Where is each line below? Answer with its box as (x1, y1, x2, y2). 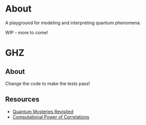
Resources (5, 95, 40, 104)
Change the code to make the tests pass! (5, 80, 90, 86)
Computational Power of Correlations (12, 114, 89, 120)
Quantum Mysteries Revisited (12, 108, 74, 114)
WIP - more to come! (5, 29, 49, 35)
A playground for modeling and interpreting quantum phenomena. (5, 20, 141, 26)
